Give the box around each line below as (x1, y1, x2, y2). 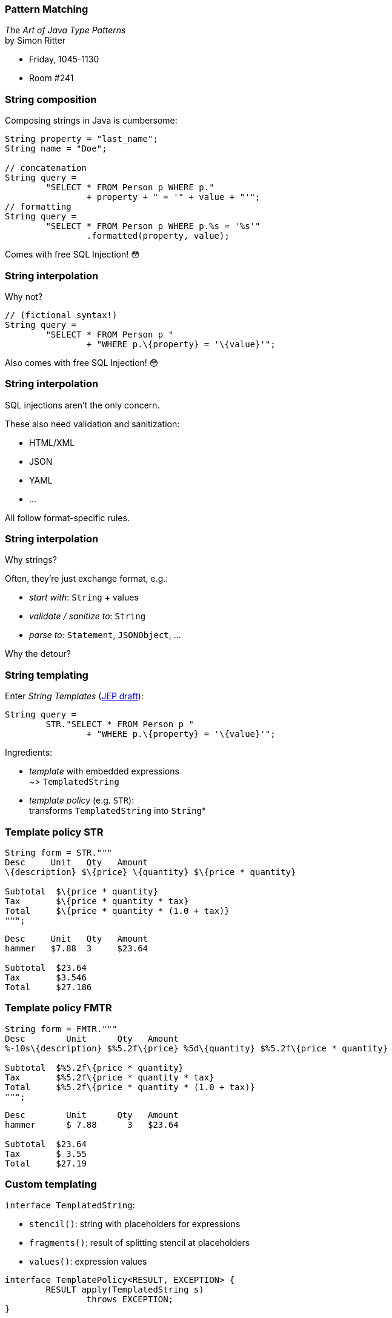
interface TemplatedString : (5, 1200, 135, 1211)
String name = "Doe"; (5, 144, 107, 154)
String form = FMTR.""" (5, 1023, 118, 1034)
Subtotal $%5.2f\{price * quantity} (5, 1062, 184, 1073)
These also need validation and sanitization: (5, 418, 180, 429)
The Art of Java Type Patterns (5, 25, 126, 36)
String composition (5, 93, 97, 105)
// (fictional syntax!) (5, 310, 118, 320)
